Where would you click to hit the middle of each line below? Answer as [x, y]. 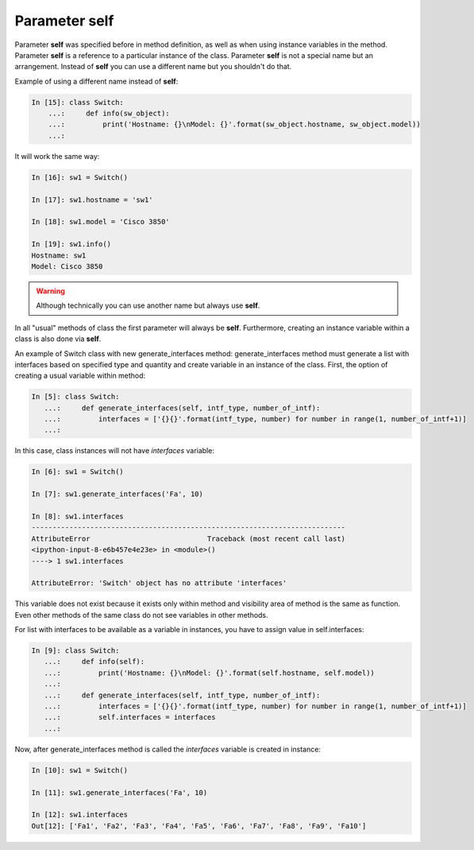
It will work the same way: [57, 156]
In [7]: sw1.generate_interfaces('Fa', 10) [118, 494]
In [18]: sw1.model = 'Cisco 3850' [100, 222]
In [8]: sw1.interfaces [78, 516]
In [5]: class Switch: [75, 397]
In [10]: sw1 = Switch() [80, 770]
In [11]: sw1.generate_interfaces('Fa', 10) [119, 792]
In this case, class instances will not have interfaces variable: [114, 451]
